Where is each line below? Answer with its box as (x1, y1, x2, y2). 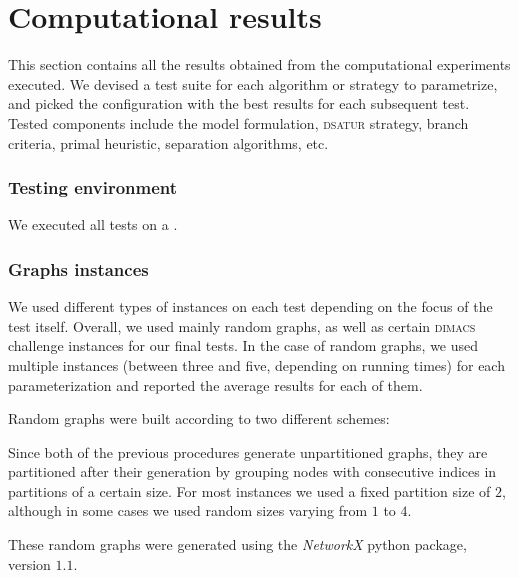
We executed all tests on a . (8, 214, 178, 235)
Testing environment (8, 175, 178, 200)
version (8, 553, 51, 574)
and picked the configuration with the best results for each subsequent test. (8, 93, 470, 114)
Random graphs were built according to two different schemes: (8, 408, 390, 429)
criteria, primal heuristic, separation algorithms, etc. (8, 132, 329, 153)
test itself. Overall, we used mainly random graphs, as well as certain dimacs (8, 315, 476, 336)
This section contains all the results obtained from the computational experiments (8, 54, 511, 75)
